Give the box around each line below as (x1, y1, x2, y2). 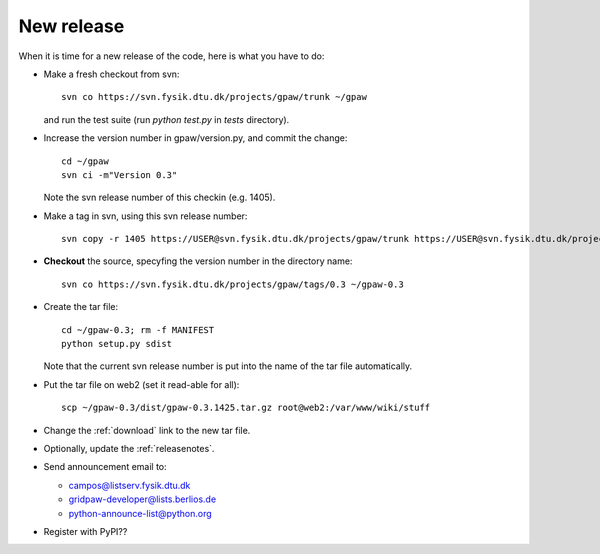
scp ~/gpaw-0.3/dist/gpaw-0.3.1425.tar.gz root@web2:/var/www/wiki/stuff (61, 402, 431, 414)
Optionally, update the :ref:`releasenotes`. (43, 442, 215, 454)
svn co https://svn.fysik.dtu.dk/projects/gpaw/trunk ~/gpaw (61, 91, 367, 103)
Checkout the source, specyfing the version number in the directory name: (43, 255, 353, 267)
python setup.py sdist (61, 338, 173, 350)
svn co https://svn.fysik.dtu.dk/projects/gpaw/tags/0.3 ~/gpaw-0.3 (61, 278, 404, 290)
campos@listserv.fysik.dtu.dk (68, 479, 191, 491)
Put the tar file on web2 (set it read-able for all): (43, 378, 240, 390)
